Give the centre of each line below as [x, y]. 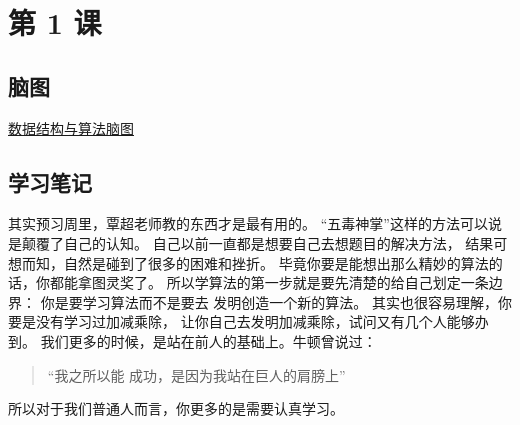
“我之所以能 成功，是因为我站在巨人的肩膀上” [196, 374]
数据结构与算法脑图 [71, 127]
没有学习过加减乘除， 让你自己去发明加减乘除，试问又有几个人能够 [255, 321]
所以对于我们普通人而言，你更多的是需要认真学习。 [176, 408]
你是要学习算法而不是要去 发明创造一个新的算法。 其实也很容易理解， [269, 301]
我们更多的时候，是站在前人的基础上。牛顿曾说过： [208, 340]
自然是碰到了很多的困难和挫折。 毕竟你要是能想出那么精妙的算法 [276, 262]
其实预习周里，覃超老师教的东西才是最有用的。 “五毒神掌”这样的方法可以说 [255, 223]
